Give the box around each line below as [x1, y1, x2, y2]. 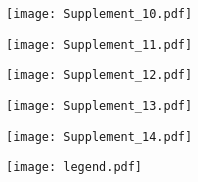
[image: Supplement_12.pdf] [6, 68, 193, 83]
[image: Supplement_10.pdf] [6, 7, 193, 21]
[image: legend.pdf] [6, 160, 143, 175]
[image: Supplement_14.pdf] [6, 129, 193, 144]
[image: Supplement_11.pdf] [6, 37, 193, 52]
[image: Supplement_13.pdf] [6, 98, 193, 113]
